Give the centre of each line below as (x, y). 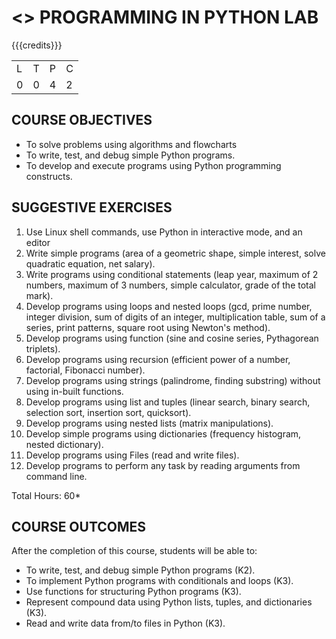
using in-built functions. (74, 391)
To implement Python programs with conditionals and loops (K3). (159, 581)
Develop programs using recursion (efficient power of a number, (158, 359)
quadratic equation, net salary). (90, 263)
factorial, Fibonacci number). (85, 370)
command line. (56, 476)
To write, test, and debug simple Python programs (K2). (140, 570)
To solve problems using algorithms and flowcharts (131, 144)
